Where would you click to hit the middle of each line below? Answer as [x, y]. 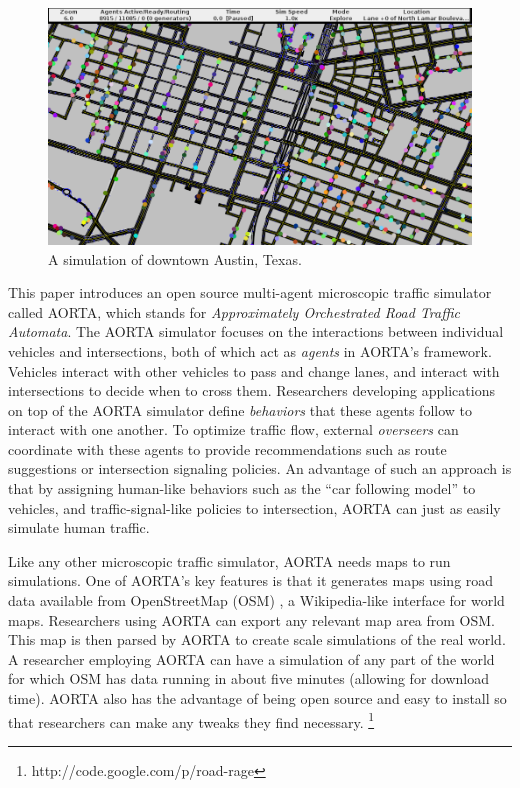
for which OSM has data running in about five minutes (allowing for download [249, 678]
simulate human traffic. [79, 527]
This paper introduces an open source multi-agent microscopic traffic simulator [250, 292]
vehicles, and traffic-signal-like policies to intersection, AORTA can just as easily [254, 507]
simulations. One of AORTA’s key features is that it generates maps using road [251, 580]
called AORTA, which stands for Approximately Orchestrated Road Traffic [234, 311]
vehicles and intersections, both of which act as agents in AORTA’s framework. [250, 350]
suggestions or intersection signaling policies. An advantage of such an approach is [260, 468]
